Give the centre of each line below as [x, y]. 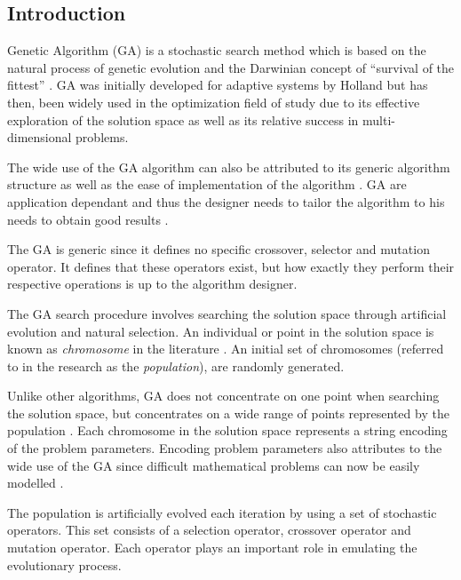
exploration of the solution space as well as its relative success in [183, 119]
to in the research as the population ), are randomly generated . [176, 365]
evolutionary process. [64, 564]
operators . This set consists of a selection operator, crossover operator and [209, 530]
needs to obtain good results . [88, 219]
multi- [379, 119]
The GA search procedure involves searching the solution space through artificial [227, 313]
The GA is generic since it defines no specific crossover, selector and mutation [219, 249]
